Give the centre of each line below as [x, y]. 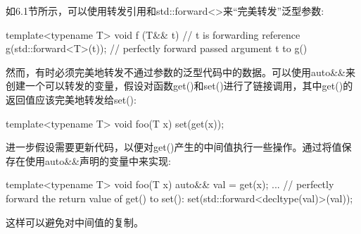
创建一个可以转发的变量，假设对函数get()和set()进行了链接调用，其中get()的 [179, 86]
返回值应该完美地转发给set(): [71, 99]
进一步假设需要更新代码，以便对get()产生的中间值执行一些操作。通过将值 [174, 147]
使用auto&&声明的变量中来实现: [98, 160]
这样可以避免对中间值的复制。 [75, 222]
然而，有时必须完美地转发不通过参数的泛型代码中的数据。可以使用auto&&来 [181, 72]
